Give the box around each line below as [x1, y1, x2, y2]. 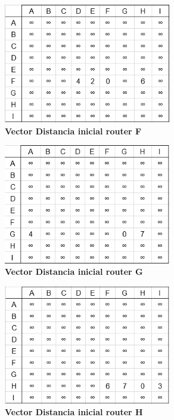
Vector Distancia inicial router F [5, 124, 142, 137]
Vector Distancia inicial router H [5, 406, 143, 418]
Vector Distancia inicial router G [5, 265, 143, 278]
